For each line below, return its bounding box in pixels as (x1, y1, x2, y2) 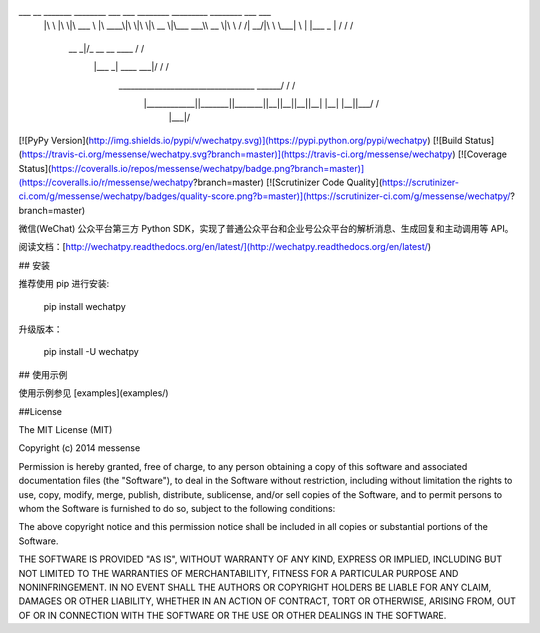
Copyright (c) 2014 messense (18, 442, 141, 454)
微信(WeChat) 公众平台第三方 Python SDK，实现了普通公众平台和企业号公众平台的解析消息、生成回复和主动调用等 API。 (18, 223, 514, 235)
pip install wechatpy (43, 300, 127, 312)
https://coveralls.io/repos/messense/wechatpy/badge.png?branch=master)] (50, 162, 365, 174)
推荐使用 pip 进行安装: (18, 278, 110, 290)
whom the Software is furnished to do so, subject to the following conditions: (18, 502, 336, 514)
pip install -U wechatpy (43, 346, 139, 358)
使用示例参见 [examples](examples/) (18, 387, 169, 399)
